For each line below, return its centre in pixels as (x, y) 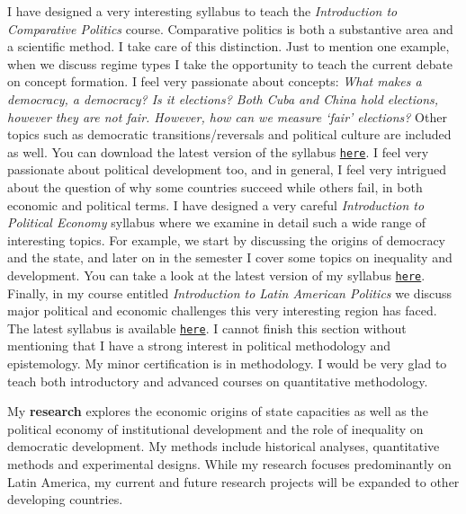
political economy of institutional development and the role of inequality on (215, 428)
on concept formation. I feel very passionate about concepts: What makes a (215, 81)
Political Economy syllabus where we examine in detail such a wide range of (217, 222)
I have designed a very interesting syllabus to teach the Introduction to (202, 11)
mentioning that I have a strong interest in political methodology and (199, 346)
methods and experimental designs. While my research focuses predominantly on (229, 464)
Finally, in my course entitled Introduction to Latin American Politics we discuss (230, 292)
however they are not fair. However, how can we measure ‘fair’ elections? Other (227, 116)
